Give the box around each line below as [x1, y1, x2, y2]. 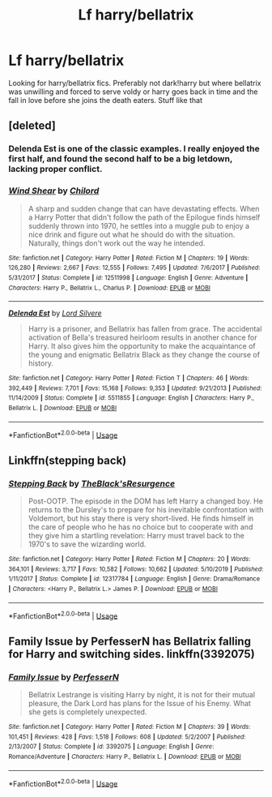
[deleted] [8, 119, 57, 133]
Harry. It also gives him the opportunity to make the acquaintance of [28, 341, 257, 351]
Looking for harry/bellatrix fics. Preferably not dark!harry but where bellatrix [8, 78, 261, 88]
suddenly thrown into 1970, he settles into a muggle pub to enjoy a [28, 221, 249, 230]
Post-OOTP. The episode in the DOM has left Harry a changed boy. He [28, 496, 263, 506]
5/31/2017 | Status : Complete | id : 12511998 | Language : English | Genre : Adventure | [8, 273, 249, 281]
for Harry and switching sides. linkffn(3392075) [8, 647, 255, 661]
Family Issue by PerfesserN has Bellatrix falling [8, 634, 251, 648]
